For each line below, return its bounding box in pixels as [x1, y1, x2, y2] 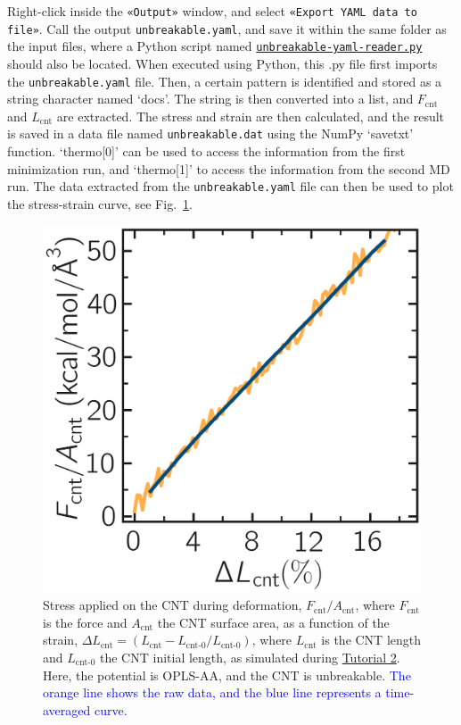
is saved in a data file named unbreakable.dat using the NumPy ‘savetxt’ [7, 124, 414, 143]
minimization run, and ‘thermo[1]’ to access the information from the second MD [7, 159, 450, 178]
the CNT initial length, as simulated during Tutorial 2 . [100, 648, 400, 667]
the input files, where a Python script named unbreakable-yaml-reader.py [7, 37, 423, 55]
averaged [43, 700, 91, 719]
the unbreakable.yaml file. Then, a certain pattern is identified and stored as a [7, 71, 442, 90]
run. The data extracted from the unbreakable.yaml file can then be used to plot [7, 177, 454, 196]
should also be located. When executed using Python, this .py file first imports [7, 54, 438, 72]
